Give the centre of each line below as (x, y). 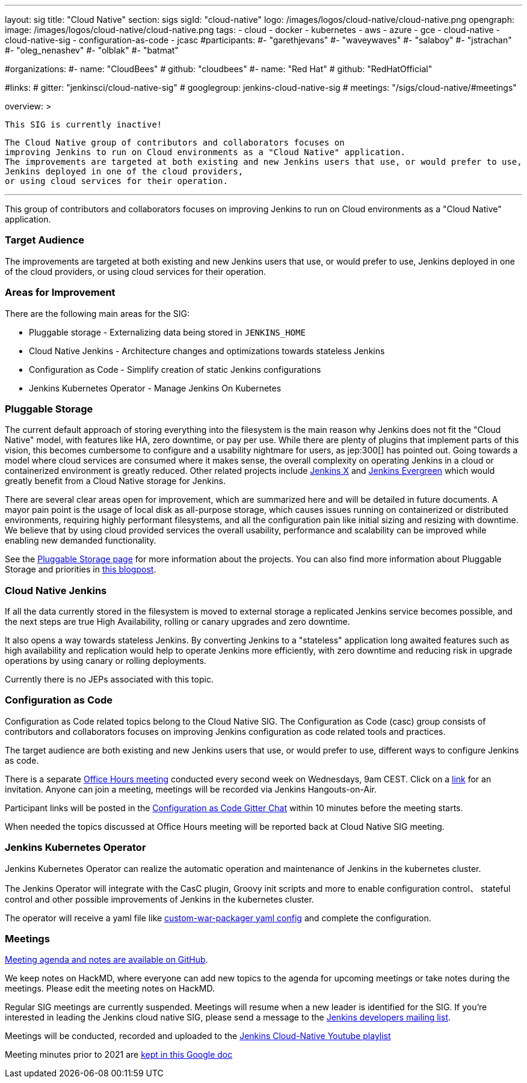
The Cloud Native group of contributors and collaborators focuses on (175, 143)
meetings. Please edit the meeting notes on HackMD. (110, 989)
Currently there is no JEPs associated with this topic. (109, 679)
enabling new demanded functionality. (81, 541)
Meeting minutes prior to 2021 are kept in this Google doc (119, 1055)
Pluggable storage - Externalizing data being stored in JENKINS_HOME (167, 332)
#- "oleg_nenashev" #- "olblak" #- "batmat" (92, 50)
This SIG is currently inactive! (84, 124)
